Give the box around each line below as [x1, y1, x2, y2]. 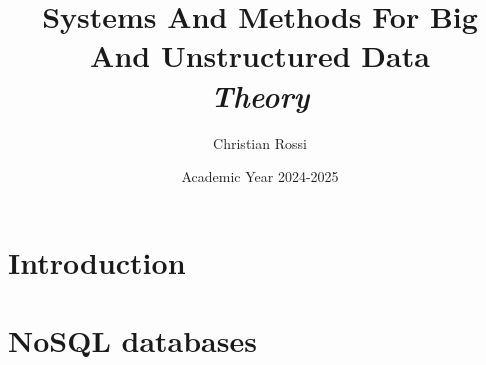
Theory [210, 74, 310, 116]
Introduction [8, 241, 186, 282]
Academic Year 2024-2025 [181, 166, 339, 187]
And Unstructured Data [90, 35, 430, 76]
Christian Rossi [213, 132, 307, 153]
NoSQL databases [8, 320, 257, 361]
